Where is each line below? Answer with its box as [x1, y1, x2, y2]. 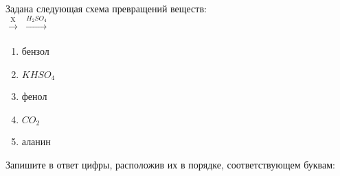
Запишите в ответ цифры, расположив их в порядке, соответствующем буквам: [5, 157, 335, 171]
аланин [21, 134, 51, 149]
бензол [21, 44, 49, 58]
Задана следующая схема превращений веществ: [5, 1, 207, 15]
